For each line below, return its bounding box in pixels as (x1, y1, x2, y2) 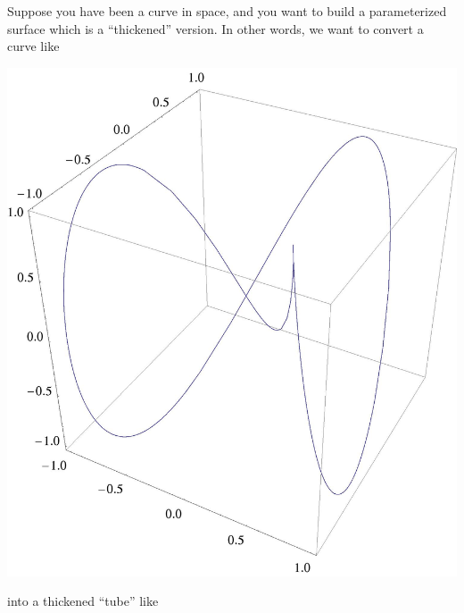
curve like (7, 37, 60, 55)
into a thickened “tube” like (7, 592, 159, 610)
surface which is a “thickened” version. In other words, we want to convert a (7, 19, 424, 38)
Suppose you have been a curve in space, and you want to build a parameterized (7, 2, 447, 20)
